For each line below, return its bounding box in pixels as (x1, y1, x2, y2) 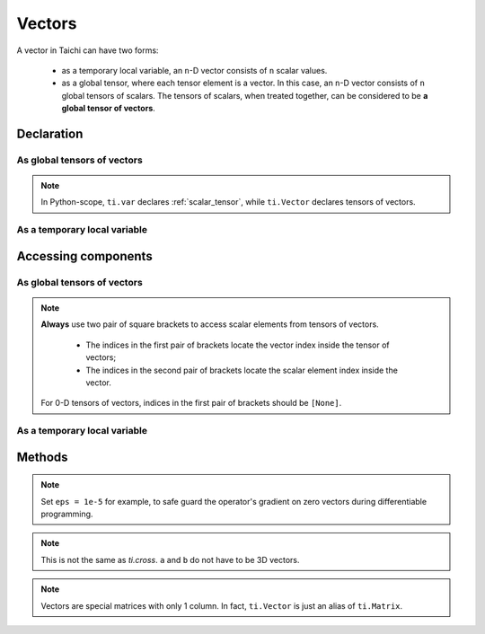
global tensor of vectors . (61, 103, 156, 114)
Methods (16, 449, 68, 464)
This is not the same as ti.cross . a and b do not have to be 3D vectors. (40, 554, 300, 565)
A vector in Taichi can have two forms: (16, 45, 159, 56)
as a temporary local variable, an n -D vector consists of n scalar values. (61, 65, 328, 75)
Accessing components (16, 248, 153, 264)
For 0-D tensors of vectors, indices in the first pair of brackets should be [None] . (40, 398, 342, 409)
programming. (40, 508, 93, 520)
